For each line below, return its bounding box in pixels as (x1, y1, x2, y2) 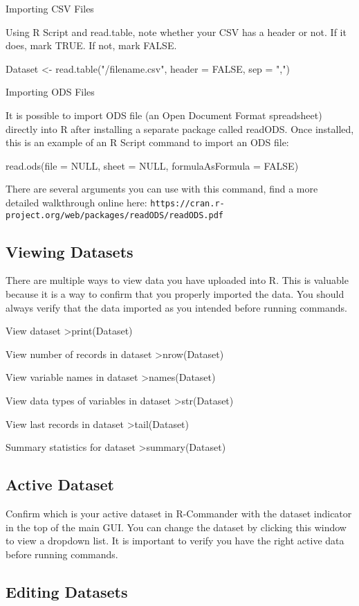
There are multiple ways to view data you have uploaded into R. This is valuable (6, 273, 349, 287)
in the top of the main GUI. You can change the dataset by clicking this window (6, 519, 347, 534)
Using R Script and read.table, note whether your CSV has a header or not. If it (6, 24, 347, 39)
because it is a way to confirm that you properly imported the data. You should (6, 287, 344, 301)
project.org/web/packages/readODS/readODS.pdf (6, 210, 223, 220)
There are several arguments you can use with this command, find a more (6, 181, 318, 196)
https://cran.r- (150, 198, 225, 208)
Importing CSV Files (6, 1, 94, 15)
